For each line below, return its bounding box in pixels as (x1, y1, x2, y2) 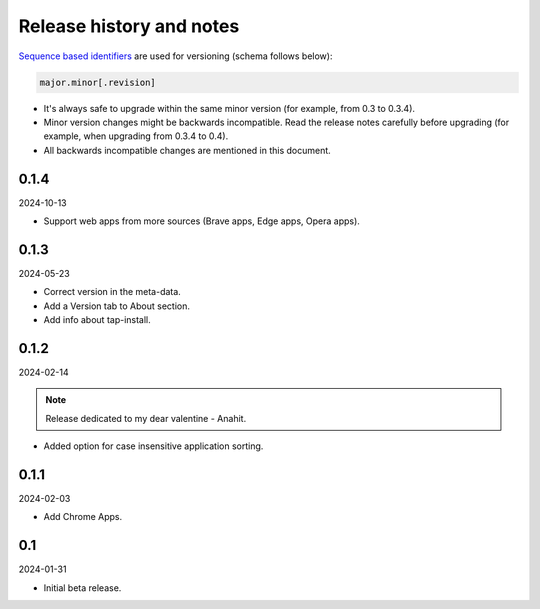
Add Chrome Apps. (43, 511, 123, 523)
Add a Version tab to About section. (43, 300, 190, 312)
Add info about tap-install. (43, 314, 152, 326)
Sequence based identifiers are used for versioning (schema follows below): (18, 50, 333, 62)
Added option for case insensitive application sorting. (43, 440, 264, 452)
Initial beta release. (43, 581, 122, 594)
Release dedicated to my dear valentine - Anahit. (45, 412, 247, 424)
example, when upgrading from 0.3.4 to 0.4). (43, 130, 229, 142)
